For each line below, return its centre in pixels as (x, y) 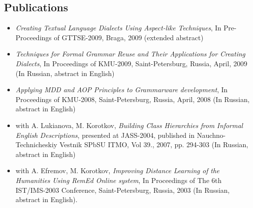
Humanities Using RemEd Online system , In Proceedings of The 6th (119, 180)
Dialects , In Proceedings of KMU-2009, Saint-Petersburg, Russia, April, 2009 (131, 63)
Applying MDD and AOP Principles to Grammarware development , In (122, 90)
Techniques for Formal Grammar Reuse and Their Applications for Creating (130, 54)
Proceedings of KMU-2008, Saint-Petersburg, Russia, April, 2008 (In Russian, (132, 99)
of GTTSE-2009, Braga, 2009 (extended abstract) (129, 37)
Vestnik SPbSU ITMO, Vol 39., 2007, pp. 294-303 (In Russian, (154, 144)
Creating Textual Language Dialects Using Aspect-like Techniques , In (118, 28)
